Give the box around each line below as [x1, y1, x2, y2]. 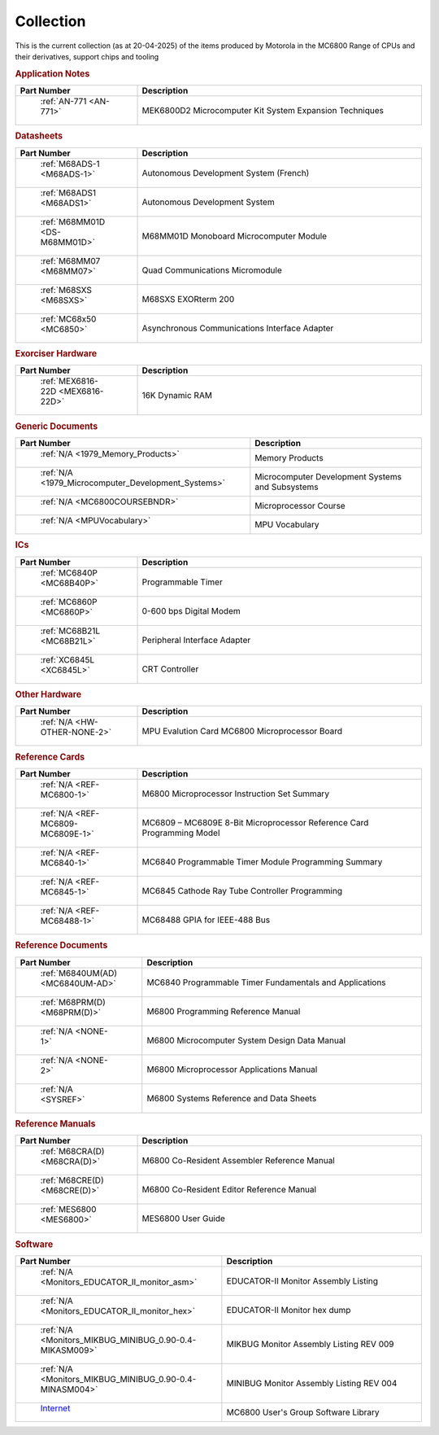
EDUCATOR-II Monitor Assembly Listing [226, 1275, 378, 1286]
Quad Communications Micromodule [141, 265, 282, 276]
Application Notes [15, 68, 90, 79]
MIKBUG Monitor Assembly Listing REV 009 [226, 1338, 394, 1350]
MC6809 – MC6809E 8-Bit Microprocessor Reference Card [141, 816, 369, 828]
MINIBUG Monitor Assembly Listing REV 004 [226, 1377, 398, 1389]
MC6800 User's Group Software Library [226, 1407, 380, 1418]
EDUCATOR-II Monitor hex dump [226, 1304, 351, 1315]
